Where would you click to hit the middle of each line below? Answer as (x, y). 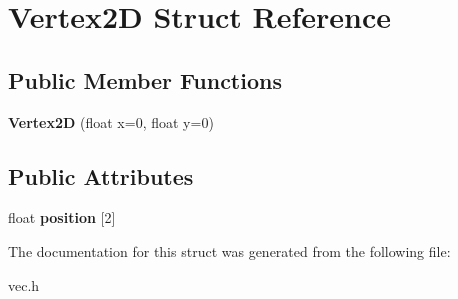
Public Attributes (101, 175)
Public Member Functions (145, 79)
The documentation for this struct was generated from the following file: (229, 250)
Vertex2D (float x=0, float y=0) (111, 121)
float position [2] (62, 217)
